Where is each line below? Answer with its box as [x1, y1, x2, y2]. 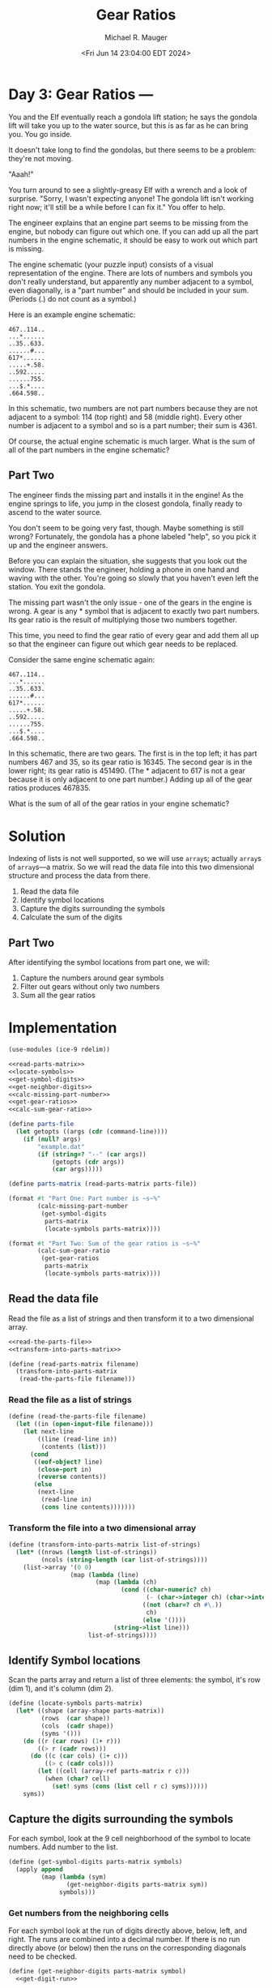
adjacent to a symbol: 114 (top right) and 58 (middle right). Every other [8, 412, 243, 422]
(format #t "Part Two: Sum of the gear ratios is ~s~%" [8, 1239, 201, 1248]
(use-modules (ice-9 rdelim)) [8, 1046, 111, 1054]
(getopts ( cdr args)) [51, 1158, 125, 1166]
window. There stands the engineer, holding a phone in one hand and [8, 564, 240, 574]
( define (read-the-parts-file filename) [8, 1412, 147, 1420]
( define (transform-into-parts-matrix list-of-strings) [8, 1540, 201, 1549]
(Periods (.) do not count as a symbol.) [8, 293, 137, 303]
